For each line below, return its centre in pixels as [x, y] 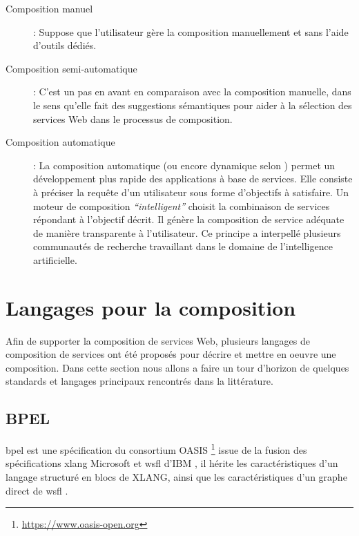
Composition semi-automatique [71, 68]
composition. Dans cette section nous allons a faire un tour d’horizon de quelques [177, 367]
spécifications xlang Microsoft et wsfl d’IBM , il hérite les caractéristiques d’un [172, 463]
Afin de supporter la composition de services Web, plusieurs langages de [158, 340]
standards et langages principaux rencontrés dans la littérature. [139, 381]
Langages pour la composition [151, 307]
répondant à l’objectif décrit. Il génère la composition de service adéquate [189, 219]
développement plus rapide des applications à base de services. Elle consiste [193, 179]
